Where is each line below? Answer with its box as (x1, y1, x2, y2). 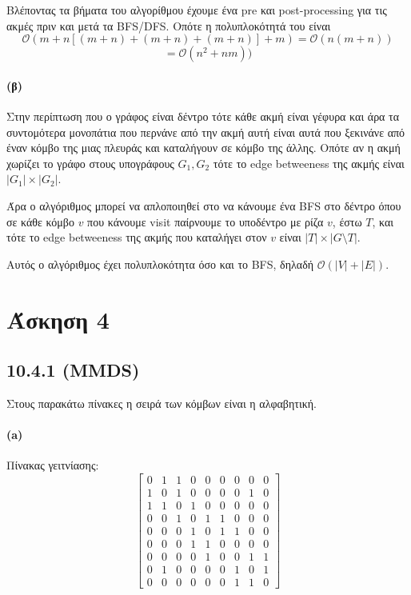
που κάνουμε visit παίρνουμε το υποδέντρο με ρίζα (87, 213, 324, 230)
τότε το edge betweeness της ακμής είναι (213, 154, 405, 171)
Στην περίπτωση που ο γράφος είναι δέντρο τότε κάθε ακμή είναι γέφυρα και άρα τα (6, 107, 400, 124)
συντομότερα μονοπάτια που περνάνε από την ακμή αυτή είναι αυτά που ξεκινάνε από (6, 123, 405, 140)
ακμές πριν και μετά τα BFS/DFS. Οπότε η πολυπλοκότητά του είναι (6, 17, 331, 34)
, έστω (332, 213, 362, 230)
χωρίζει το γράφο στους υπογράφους (6, 154, 174, 171)
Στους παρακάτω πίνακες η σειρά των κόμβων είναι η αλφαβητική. (6, 394, 317, 411)
